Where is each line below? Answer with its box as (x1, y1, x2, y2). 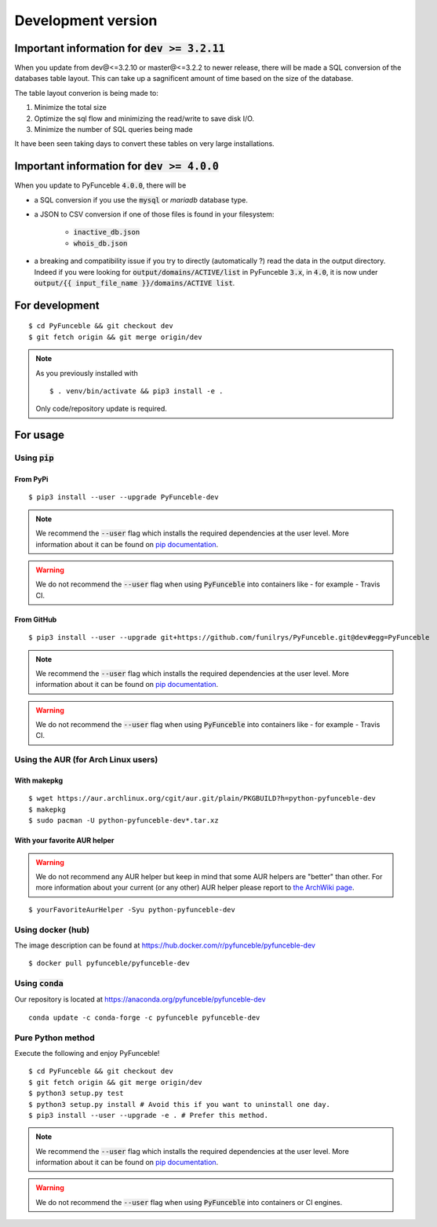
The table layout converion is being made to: (14, 88, 158, 97)
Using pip (14, 452, 54, 463)
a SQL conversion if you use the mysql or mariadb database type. (34, 195, 249, 204)
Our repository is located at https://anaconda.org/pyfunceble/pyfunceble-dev (14, 995, 266, 1004)
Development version (14, 12, 158, 29)
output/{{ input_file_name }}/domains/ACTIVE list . (34, 279, 235, 288)
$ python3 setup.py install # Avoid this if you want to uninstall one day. (28, 1100, 331, 1108)
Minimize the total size (34, 103, 107, 112)
